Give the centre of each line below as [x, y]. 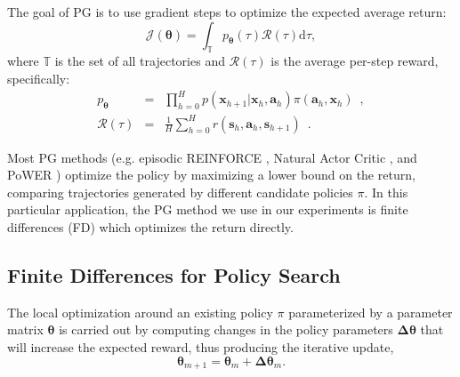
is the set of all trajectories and [140, 61]
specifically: [39, 78]
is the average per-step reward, [355, 61]
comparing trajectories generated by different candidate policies [180, 192]
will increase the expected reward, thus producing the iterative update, [201, 347]
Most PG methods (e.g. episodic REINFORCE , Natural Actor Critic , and [212, 157]
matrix [25, 329]
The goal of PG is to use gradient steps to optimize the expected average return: [227, 12]
